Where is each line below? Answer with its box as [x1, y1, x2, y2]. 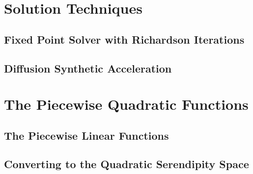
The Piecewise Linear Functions [4, 127, 169, 143]
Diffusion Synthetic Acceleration [4, 60, 172, 75]
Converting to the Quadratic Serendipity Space [4, 156, 249, 172]
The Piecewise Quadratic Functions [4, 94, 249, 114]
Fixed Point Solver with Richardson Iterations [4, 31, 245, 47]
